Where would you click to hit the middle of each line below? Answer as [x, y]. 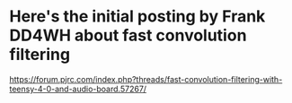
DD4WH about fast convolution [128, 35]
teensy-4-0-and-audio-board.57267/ [78, 89]
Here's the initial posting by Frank [137, 17]
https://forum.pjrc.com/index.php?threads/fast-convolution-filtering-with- [146, 79]
